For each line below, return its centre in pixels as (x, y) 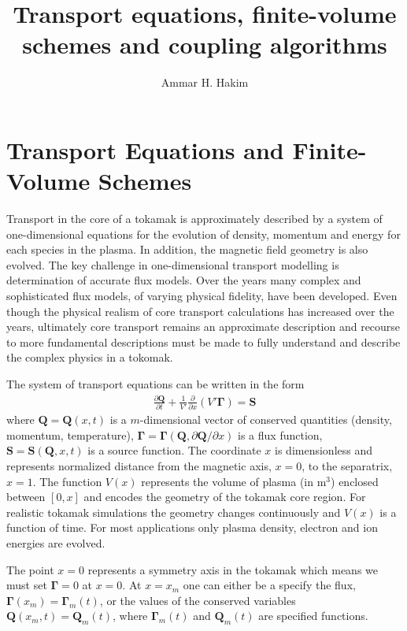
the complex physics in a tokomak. (90, 357)
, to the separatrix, (347, 466)
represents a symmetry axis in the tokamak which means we (233, 569)
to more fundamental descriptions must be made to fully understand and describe (203, 341)
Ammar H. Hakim (205, 82)
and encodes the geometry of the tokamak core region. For (225, 497)
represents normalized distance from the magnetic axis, (139, 466)
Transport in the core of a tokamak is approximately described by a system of (194, 219)
